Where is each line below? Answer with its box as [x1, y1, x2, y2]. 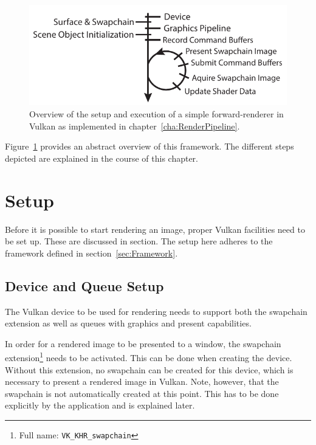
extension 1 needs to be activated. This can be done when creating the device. [5, 350, 292, 364]
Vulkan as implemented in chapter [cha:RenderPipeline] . [29, 119, 240, 132]
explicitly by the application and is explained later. [5, 399, 195, 412]
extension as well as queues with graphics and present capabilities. [5, 317, 252, 329]
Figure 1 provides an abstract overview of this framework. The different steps [5, 140, 294, 153]
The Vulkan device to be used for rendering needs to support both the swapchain [5, 305, 307, 317]
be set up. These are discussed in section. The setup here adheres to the [5, 235, 273, 247]
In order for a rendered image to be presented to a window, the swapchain [5, 337, 281, 350]
